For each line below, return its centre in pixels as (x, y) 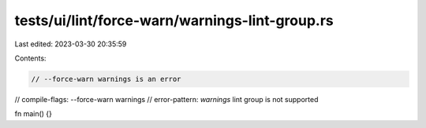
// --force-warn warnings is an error (106, 79)
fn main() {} (34, 114)
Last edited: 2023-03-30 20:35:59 (71, 44)
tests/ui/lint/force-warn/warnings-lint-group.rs (174, 20)
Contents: (30, 58)
